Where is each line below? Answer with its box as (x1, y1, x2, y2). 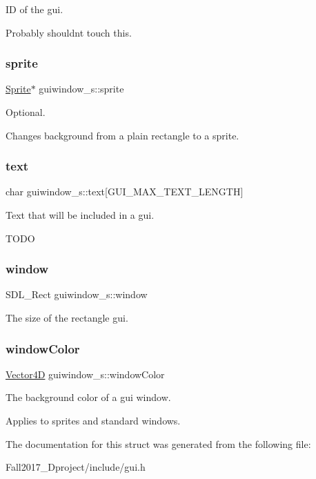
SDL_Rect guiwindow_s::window (6, 287, 148, 302)
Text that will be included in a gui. (6, 208, 155, 222)
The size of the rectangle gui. (6, 311, 128, 324)
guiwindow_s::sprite (39, 81, 124, 96)
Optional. (6, 105, 46, 119)
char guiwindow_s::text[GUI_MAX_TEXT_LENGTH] (6, 184, 244, 199)
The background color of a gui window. (6, 390, 171, 404)
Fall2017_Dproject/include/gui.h (6, 460, 146, 474)
